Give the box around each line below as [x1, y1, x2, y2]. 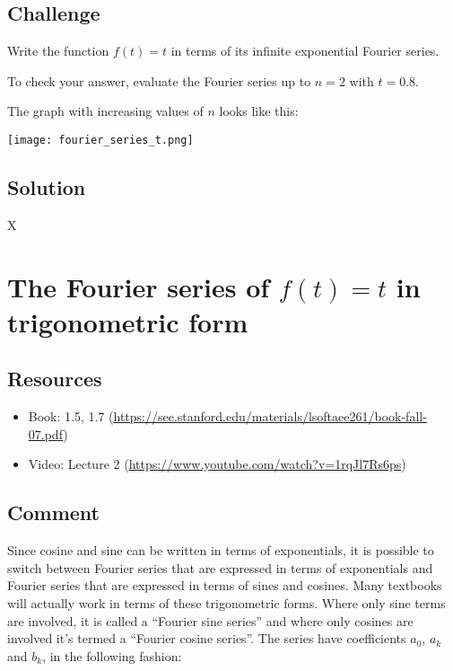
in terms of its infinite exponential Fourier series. [170, 41, 440, 60]
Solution [7, 173, 86, 201]
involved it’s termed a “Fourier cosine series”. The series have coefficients [7, 629, 406, 648]
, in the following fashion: [42, 646, 182, 665]
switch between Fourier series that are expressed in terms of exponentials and [7, 558, 433, 577]
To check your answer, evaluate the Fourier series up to [7, 71, 311, 90]
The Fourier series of [7, 268, 270, 305]
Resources [7, 365, 102, 393]
